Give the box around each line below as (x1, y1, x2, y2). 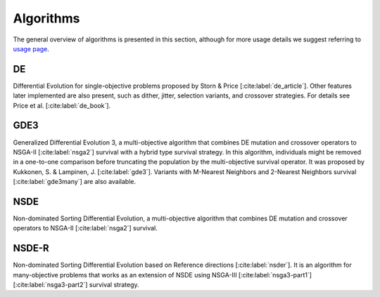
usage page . (13, 44, 49, 53)
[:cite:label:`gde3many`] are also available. (13, 178, 137, 186)
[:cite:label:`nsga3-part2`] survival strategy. (13, 281, 140, 289)
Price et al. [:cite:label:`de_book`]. (13, 101, 111, 110)
